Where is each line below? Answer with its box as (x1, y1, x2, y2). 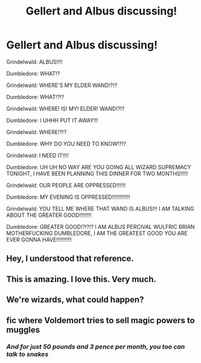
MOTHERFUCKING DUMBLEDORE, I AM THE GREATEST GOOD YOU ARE (6, 230, 188, 237)
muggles (6, 324, 40, 335)
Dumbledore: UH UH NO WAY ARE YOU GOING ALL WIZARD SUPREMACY (6, 163, 191, 170)
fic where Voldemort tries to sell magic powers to (6, 315, 195, 326)
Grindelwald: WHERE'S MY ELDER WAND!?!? (6, 82, 118, 89)
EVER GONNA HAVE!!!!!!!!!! (6, 236, 72, 243)
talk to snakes (6, 350, 49, 359)
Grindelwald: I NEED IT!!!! (6, 152, 69, 159)
